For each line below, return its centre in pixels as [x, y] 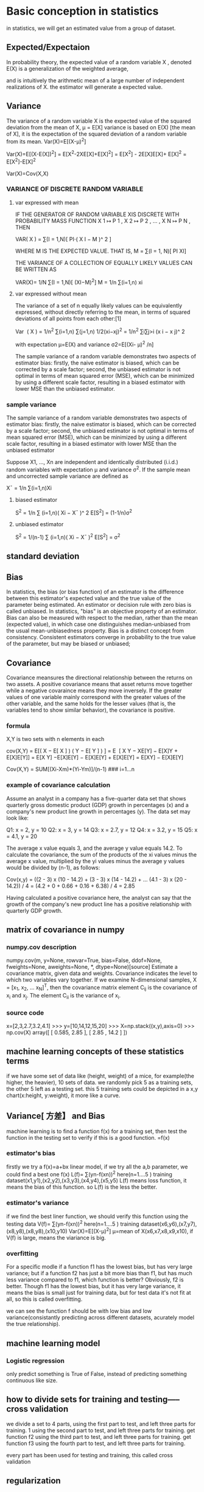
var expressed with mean [47, 202]
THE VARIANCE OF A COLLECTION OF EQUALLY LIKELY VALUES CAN [104, 263]
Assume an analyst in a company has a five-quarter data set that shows [96, 799]
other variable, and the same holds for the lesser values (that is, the [91, 704]
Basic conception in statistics [83, 11]
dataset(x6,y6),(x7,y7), [169, 1224]
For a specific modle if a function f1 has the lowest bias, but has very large [100, 1267]
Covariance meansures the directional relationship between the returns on [100, 678]
